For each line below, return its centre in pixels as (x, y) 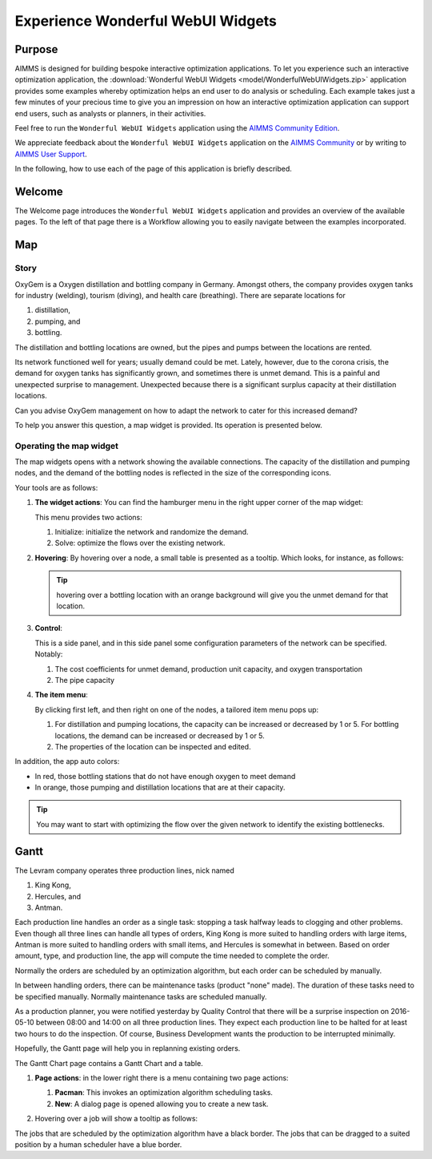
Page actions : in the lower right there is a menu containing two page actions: (162, 1078)
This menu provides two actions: (89, 517)
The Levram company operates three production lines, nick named (125, 870)
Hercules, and (58, 896)
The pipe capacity (85, 680)
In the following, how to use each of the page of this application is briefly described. (153, 169)
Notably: (49, 654)
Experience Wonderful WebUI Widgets (146, 21)
